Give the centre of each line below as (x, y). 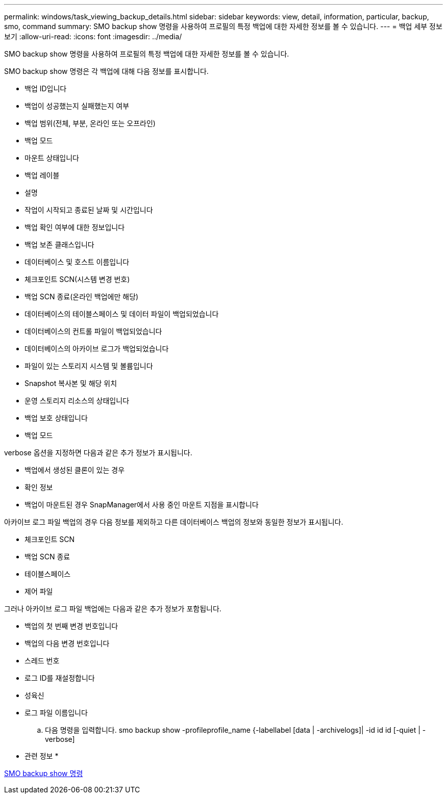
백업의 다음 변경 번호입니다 (67, 643)
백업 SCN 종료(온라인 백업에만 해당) (82, 297)
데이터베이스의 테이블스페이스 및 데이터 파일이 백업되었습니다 (122, 314)
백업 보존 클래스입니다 (59, 244)
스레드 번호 (42, 661)
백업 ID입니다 (46, 88)
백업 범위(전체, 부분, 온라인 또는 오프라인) (90, 123)
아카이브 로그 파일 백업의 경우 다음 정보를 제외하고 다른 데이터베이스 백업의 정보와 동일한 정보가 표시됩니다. (174, 522)
